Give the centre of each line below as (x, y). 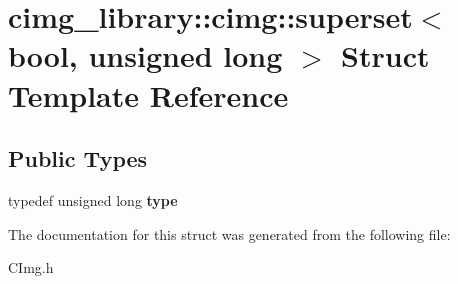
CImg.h (31, 267)
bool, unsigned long (145, 55)
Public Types (78, 158)
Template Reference (148, 94)
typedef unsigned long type (93, 199)
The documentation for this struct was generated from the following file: (229, 233)
